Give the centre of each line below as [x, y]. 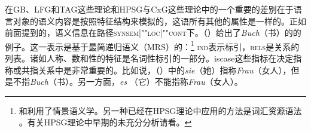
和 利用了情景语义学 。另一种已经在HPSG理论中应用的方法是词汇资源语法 [160, 110]
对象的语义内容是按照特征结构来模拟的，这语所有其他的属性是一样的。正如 [159, 21]
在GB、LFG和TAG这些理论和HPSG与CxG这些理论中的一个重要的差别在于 [149, 9]
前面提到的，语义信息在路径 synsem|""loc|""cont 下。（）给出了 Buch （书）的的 [153, 33]
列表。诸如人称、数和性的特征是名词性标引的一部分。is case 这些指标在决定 [149, 58]
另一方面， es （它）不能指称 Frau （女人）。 [160, 82]
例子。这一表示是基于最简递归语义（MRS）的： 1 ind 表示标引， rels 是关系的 [152, 45]
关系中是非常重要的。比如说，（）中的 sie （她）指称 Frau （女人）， [164, 70]
